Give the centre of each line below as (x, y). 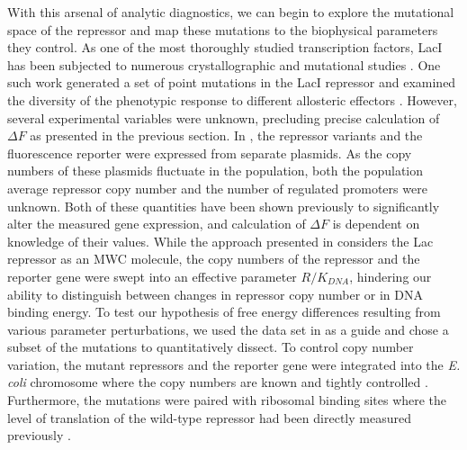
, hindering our (391, 276)
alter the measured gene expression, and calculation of (157, 224)
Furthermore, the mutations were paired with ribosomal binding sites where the (227, 400)
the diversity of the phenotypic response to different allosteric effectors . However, (232, 99)
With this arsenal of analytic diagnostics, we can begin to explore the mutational (231, 12)
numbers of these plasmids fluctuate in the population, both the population (216, 171)
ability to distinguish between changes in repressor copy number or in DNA (215, 294)
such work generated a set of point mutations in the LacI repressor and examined (232, 82)
